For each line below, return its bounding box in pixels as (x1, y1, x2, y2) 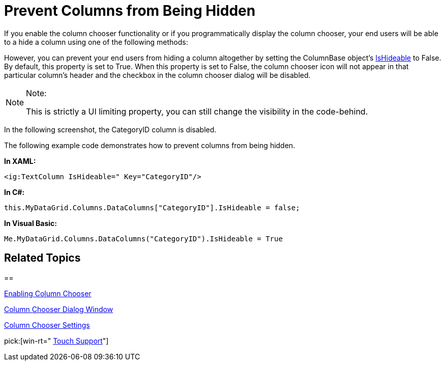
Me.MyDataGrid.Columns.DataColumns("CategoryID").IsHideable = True (4, 234, 283, 243)
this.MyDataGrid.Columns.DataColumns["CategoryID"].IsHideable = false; (4, 203, 300, 212)
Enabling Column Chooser (4, 289, 92, 298)
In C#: (4, 187, 25, 196)
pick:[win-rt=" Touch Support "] (4, 336, 109, 345)
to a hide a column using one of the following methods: (4, 37, 188, 46)
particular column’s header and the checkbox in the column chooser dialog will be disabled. (4, 70, 311, 79)
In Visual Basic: (4, 218, 57, 228)
